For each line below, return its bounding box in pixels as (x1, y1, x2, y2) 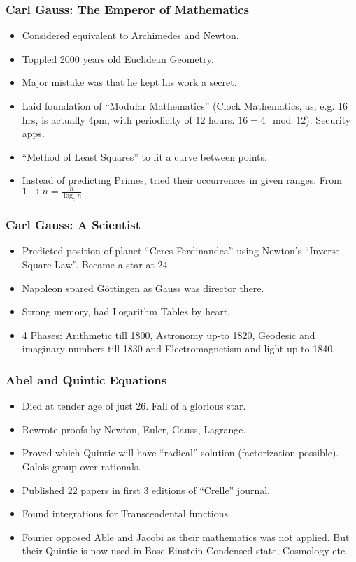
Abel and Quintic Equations (6, 370, 167, 388)
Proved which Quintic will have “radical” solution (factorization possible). (22, 445, 339, 460)
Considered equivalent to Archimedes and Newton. (22, 28, 239, 43)
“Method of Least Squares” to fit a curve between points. (22, 149, 267, 164)
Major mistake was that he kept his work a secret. (22, 75, 237, 89)
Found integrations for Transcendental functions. (22, 506, 231, 521)
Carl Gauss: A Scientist (6, 216, 141, 233)
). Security (306, 112, 351, 127)
